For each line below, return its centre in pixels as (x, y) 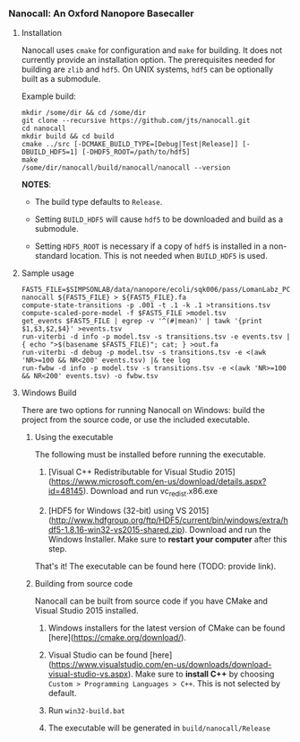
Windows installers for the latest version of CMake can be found (167, 628)
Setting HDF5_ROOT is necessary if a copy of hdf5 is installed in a (151, 246)
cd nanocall (43, 128)
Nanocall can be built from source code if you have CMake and (151, 601)
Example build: (49, 96)
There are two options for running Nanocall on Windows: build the (143, 411)
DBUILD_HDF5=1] (50, 152)
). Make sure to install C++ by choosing (201, 674)
